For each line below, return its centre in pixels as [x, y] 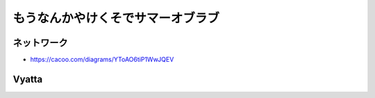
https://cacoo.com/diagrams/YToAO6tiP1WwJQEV [102, 60]
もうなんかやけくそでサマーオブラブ [116, 18]
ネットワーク [40, 43]
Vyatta [28, 79]
